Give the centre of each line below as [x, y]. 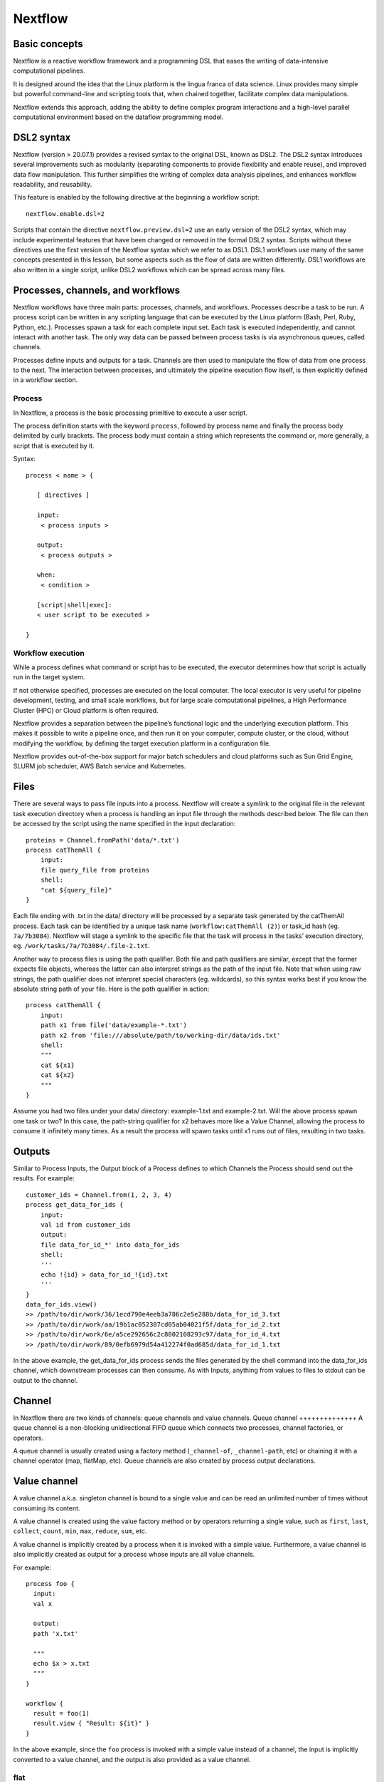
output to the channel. [46, 1380]
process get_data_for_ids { [75, 1205]
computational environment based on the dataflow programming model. [118, 117]
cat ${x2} [57, 1075]
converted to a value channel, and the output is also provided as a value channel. [132, 1759]
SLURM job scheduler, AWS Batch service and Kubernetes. [100, 766]
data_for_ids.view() [62, 1305]
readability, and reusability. [53, 185]
